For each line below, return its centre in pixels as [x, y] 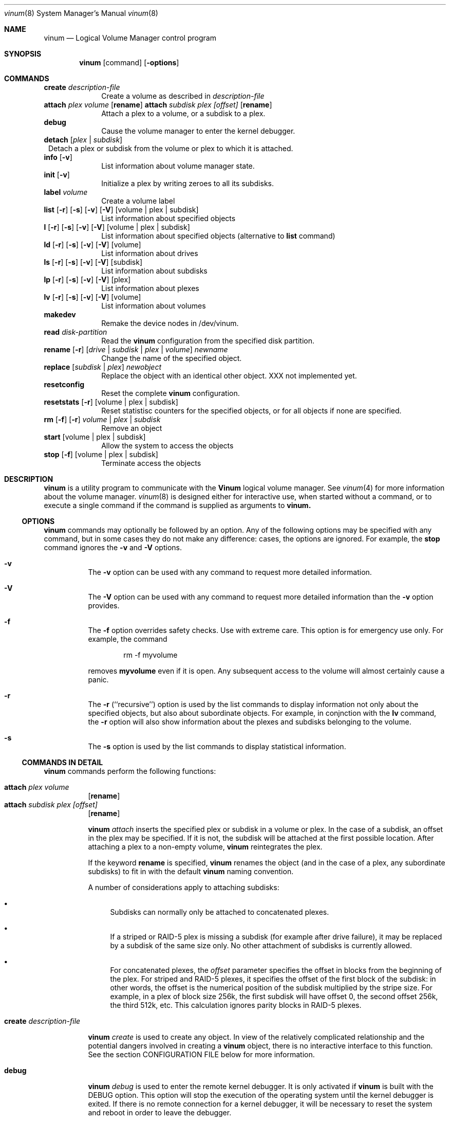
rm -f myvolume [151, 655]
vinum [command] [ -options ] [129, 62]
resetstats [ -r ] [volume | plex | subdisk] [111, 402]
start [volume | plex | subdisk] [95, 437]
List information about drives [150, 253]
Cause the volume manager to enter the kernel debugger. [198, 131]
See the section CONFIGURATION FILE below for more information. [201, 1054]
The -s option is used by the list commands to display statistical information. [217, 746]
